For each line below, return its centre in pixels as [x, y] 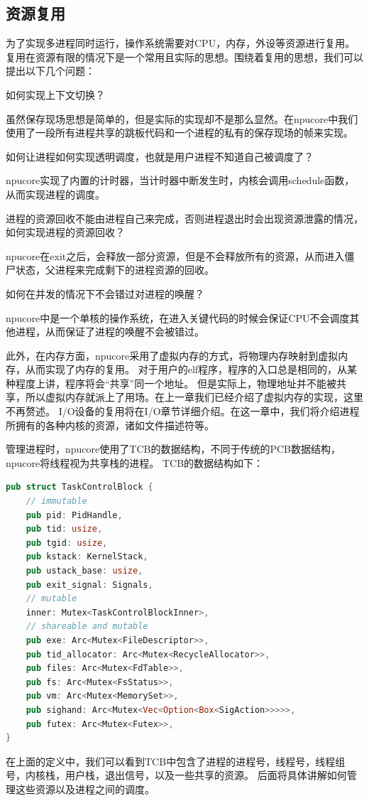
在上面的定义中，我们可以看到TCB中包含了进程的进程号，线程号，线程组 [176, 761]
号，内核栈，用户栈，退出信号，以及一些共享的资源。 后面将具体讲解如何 [176, 775]
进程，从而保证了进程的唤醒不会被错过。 [110, 332]
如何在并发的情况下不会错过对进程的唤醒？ [105, 293]
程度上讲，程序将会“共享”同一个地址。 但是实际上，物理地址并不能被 [176, 383]
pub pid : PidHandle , [74, 515]
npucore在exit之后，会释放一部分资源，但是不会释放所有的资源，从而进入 [175, 256]
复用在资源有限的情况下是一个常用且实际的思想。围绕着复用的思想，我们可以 [184, 57]
